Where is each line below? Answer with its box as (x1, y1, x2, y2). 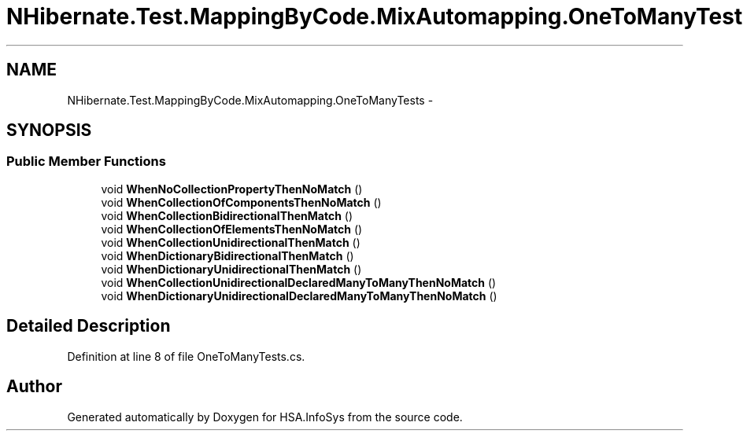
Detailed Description (6, 316, 171, 336)
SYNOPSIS (6, 120, 92, 141)
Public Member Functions (6, 153, 166, 170)
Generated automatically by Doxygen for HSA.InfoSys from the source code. (67, 409, 463, 424)
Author (6, 376, 62, 397)
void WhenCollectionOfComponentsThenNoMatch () (101, 195, 382, 209)
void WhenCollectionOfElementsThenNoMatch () (101, 222, 363, 236)
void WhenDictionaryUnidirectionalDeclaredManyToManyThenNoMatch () (101, 288, 497, 303)
